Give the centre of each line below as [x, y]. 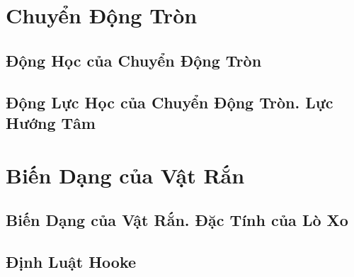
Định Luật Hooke [71, 261]
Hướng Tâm [51, 122]
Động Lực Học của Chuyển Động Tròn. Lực [170, 102]
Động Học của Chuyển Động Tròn [134, 60]
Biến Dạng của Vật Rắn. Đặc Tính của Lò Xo [177, 220]
